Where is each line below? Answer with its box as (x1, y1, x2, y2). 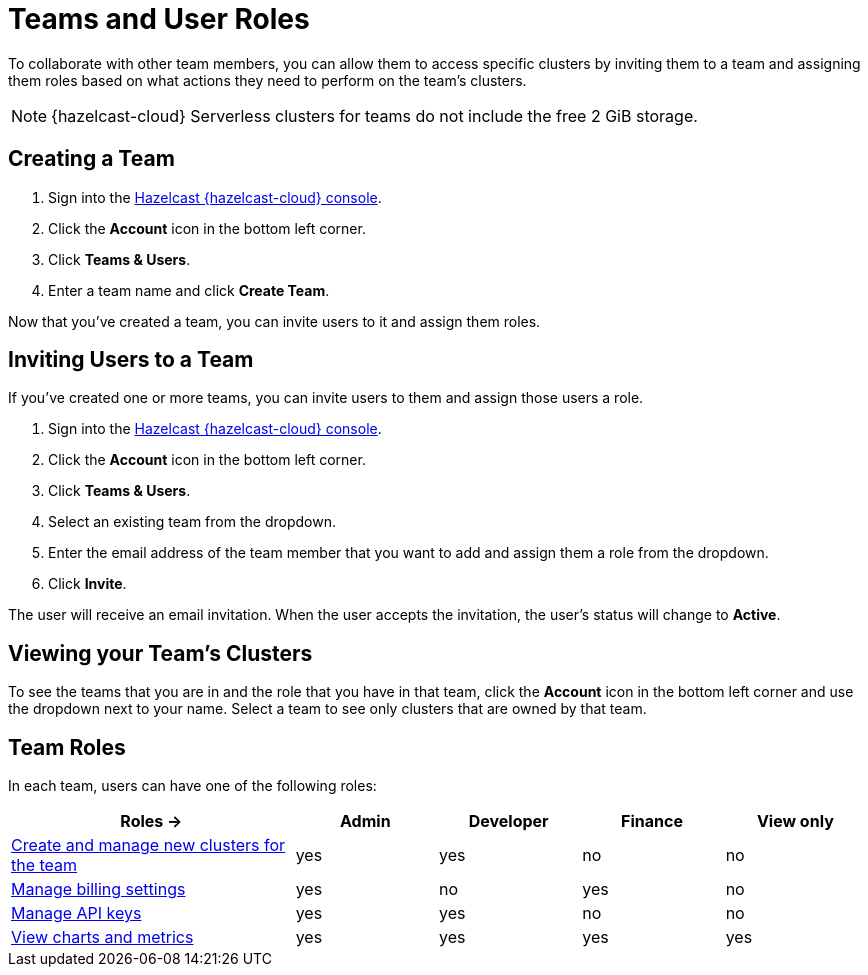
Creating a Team (8, 146, 175, 172)
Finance (621, 811, 683, 832)
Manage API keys (11, 903, 142, 924)
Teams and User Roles (8, 2, 310, 36)
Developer (468, 811, 549, 832)
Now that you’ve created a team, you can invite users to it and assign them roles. (8, 312, 541, 330)
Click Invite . (48, 575, 127, 593)
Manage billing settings (11, 879, 186, 900)
